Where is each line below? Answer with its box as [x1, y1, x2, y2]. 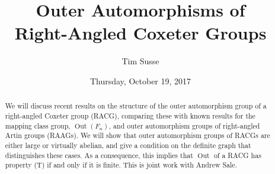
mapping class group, [5, 120, 71, 130]
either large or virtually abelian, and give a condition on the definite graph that [5, 140, 251, 150]
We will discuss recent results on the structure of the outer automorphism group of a [5, 101, 267, 111]
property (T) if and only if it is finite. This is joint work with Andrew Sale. [5, 160, 237, 170]
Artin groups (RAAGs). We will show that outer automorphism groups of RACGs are [5, 130, 270, 140]
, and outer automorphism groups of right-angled [108, 120, 260, 130]
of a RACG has [213, 150, 261, 160]
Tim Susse [121, 55, 159, 67]
